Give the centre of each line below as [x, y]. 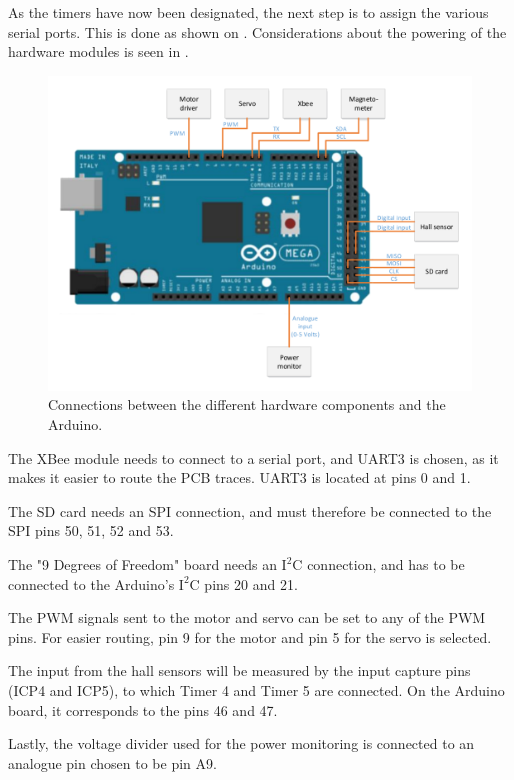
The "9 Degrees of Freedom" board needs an [142, 564]
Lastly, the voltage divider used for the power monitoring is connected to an [241, 743]
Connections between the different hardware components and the [247, 404]
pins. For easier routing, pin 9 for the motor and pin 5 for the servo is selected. [250, 636]
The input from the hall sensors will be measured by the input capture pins [239, 670]
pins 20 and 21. [251, 583]
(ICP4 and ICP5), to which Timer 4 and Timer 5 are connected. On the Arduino [256, 690]
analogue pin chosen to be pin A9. [112, 762]
